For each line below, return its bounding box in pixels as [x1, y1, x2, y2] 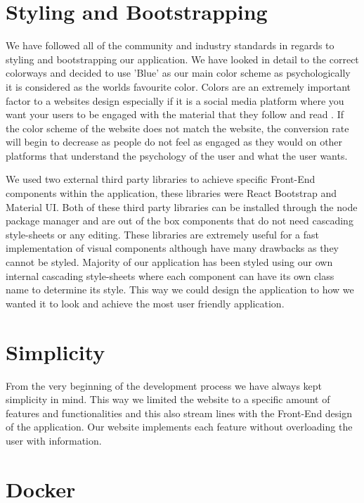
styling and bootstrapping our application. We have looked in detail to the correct [6, 51, 359, 66]
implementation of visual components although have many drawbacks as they [6, 241, 339, 255]
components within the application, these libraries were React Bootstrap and [6, 186, 337, 200]
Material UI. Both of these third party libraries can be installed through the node [6, 199, 358, 214]
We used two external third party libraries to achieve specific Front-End [6, 172, 316, 186]
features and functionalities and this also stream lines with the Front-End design [6, 405, 353, 420]
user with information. [6, 433, 102, 447]
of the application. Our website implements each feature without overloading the [6, 419, 353, 434]
